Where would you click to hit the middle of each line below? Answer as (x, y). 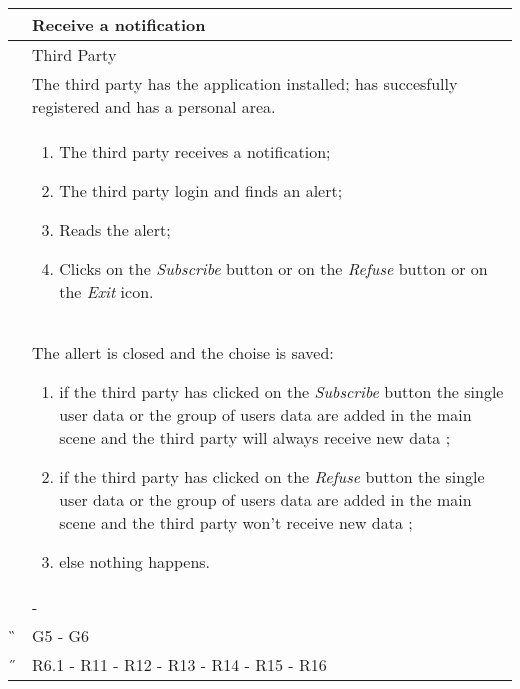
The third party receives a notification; (195, 151)
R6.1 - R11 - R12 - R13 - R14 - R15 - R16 (179, 664)
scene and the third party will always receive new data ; (255, 437)
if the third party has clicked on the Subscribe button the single (281, 391)
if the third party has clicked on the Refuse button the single (272, 476)
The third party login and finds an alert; (201, 190)
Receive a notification (119, 24)
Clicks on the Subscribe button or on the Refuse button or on (273, 268)
